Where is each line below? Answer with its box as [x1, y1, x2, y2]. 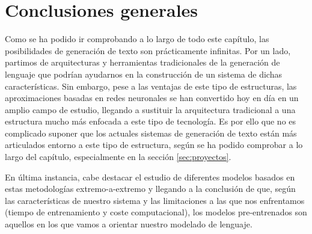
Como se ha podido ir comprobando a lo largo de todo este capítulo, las [5, 32, 269, 45]
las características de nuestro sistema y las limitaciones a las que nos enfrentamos [5, 194, 305, 206]
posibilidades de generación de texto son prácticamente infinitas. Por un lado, [5, 44, 291, 57]
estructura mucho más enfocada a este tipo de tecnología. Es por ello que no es [5, 115, 296, 128]
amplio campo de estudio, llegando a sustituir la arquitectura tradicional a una [5, 103, 296, 115]
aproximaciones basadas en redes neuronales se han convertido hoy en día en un [5, 91, 299, 104]
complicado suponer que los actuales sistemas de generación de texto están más [5, 126, 297, 139]
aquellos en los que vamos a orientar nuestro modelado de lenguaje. [5, 218, 252, 230]
